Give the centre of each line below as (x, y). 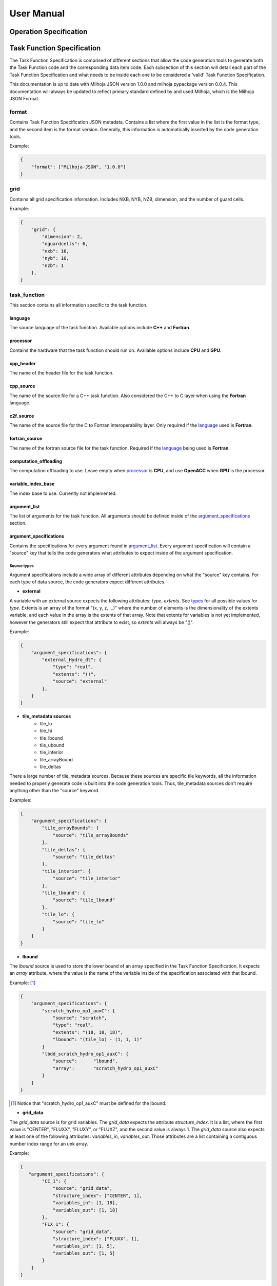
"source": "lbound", (85, 1061)
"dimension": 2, (62, 237)
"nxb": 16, (55, 251)
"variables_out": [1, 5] (84, 1253)
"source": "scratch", (80, 1018)
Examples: (21, 800)
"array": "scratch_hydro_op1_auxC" (105, 1068)
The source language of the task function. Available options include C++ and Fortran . (100, 328)
